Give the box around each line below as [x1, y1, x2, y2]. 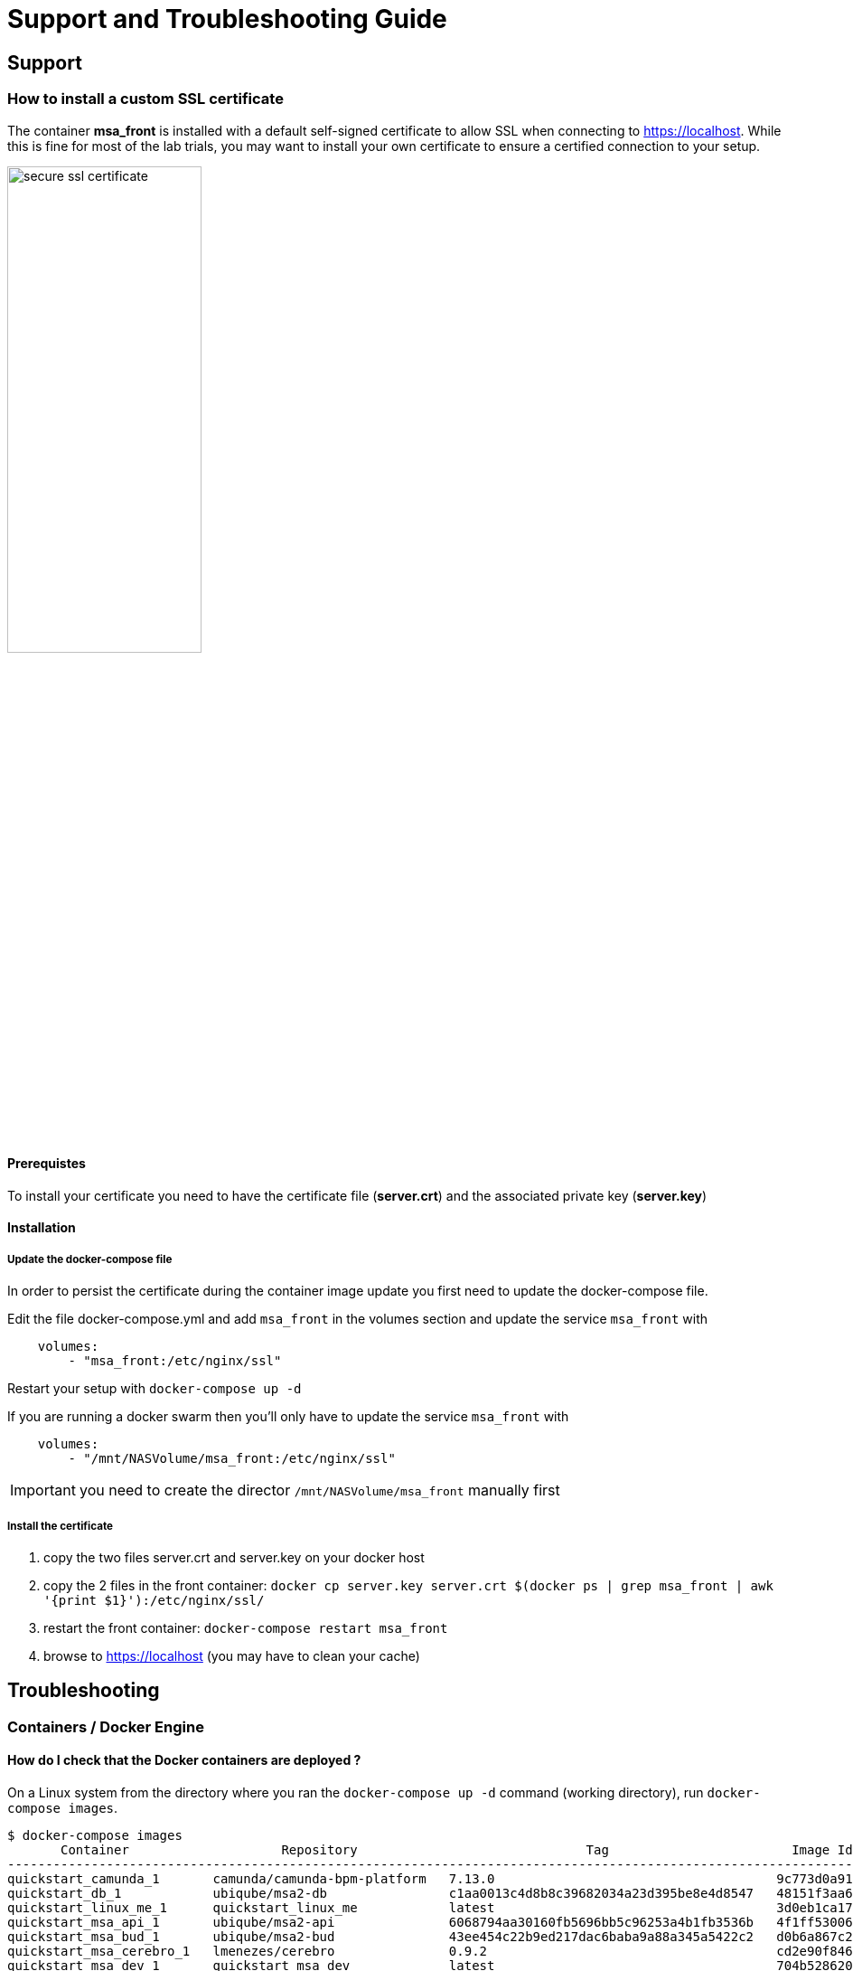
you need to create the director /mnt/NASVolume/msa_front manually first [79, 1481, 560, 1500]
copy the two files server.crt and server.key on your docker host [43, 1549, 425, 1565]
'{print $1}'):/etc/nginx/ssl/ [43, 1592, 265, 1608]
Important [10, 1481, 76, 1500]
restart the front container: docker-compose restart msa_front [43, 1619, 448, 1636]
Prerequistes [7, 1155, 86, 1172]
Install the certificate [7, 1519, 113, 1532]
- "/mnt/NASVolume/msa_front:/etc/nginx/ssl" [68, 1451, 396, 1466]
